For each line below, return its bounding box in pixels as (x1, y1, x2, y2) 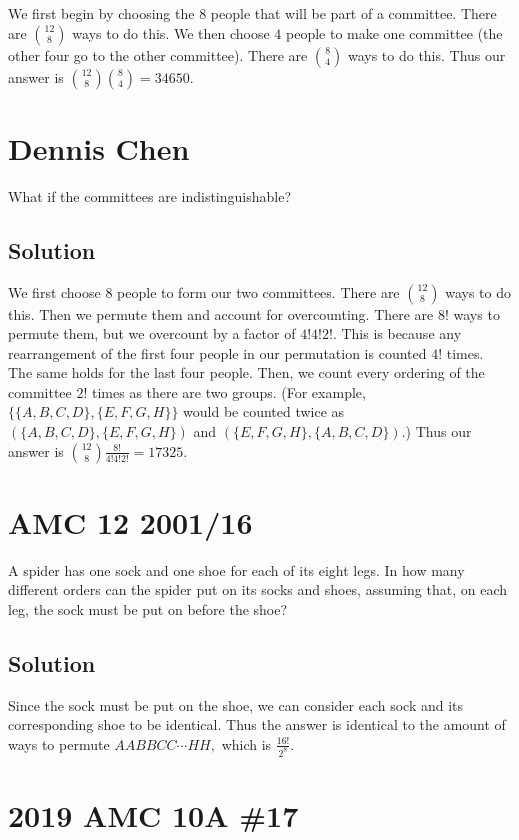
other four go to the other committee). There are (8, 44, 308, 65)
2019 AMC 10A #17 (8, 795, 299, 836)
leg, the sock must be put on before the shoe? (8, 598, 288, 619)
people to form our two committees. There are (117, 281, 400, 302)
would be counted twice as (183, 401, 345, 422)
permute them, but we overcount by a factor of (8, 323, 296, 344)
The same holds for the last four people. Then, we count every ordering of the (8, 362, 485, 383)
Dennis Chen (8, 127, 190, 168)
